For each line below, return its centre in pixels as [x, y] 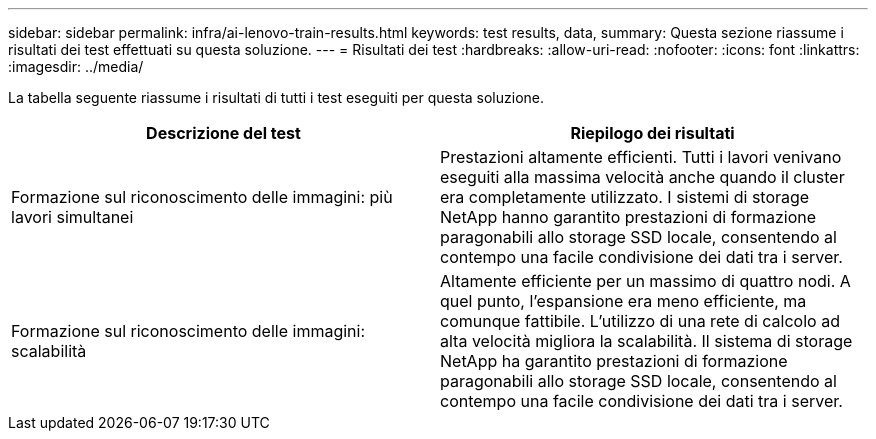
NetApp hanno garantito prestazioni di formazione [628, 217]
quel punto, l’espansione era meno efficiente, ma [623, 301]
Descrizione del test [223, 133]
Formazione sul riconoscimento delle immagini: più [202, 197]
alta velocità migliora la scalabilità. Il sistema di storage [646, 341]
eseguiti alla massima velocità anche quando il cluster [642, 177]
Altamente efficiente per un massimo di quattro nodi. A [645, 281]
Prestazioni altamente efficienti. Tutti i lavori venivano [641, 157]
